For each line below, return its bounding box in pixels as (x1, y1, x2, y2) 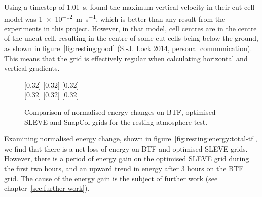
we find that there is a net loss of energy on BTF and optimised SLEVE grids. (4, 143, 248, 154)
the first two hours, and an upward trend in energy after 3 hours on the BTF (4, 163, 244, 173)
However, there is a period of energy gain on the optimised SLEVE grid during (4, 153, 249, 164)
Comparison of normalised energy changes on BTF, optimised (24, 107, 216, 117)
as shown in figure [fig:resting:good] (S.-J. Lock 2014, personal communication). (4, 43, 252, 54)
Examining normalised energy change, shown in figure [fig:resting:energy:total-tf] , (4, 133, 257, 144)
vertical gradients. (4, 63, 60, 73)
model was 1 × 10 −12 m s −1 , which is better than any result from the (4, 12, 226, 24)
